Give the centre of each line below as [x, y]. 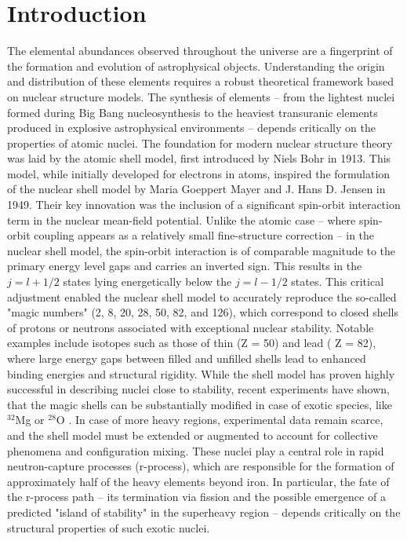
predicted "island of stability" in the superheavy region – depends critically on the [204, 512]
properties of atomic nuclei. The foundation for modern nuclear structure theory [200, 143]
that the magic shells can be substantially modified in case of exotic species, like [200, 404]
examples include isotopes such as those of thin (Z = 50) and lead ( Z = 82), [192, 343]
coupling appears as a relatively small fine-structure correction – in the [204, 235]
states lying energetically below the [147, 281]
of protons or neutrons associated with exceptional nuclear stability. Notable [191, 327]
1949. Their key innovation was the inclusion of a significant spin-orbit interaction [204, 205]
